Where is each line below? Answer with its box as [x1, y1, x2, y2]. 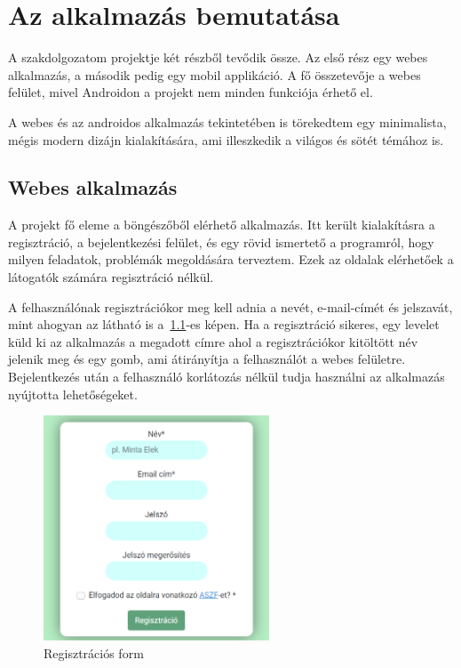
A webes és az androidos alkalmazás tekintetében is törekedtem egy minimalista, [8, 112, 447, 131]
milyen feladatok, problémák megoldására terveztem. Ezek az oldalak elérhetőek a [8, 250, 454, 269]
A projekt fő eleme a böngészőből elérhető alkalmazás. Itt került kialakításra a [8, 215, 435, 234]
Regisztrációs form [44, 643, 144, 662]
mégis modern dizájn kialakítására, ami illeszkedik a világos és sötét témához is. [8, 130, 444, 149]
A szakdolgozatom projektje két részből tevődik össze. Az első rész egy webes [8, 48, 428, 67]
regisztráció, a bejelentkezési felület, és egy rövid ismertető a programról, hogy [8, 232, 434, 251]
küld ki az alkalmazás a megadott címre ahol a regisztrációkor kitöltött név [8, 332, 418, 350]
